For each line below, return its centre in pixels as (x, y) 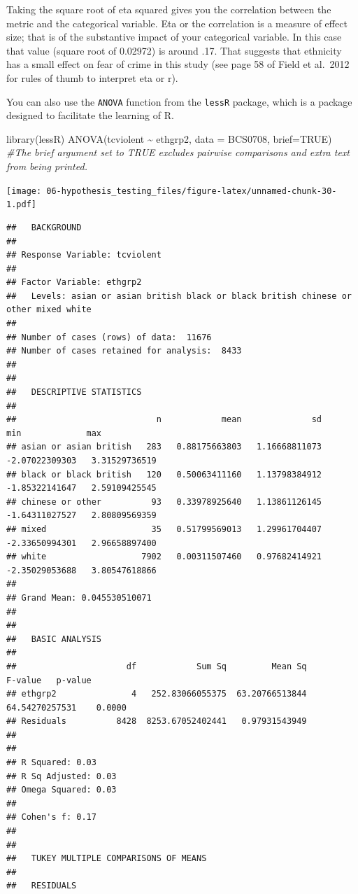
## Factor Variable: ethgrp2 (74, 282)
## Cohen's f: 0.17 (51, 817)
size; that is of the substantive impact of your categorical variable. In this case (174, 37)
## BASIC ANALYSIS (54, 639)
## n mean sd (164, 420)
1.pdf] (21, 205)
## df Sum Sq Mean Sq (157, 666)
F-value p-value (49, 680)
